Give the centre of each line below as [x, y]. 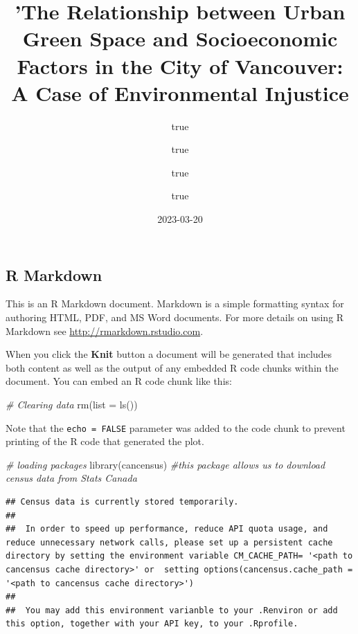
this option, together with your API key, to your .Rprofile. [152, 624]
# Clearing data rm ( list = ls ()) [72, 405]
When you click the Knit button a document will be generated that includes [169, 354]
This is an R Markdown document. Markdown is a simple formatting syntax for [175, 304]
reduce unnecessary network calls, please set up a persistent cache [169, 542]
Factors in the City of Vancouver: [180, 65]
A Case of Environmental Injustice [180, 92]
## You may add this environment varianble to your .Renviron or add [172, 610]
